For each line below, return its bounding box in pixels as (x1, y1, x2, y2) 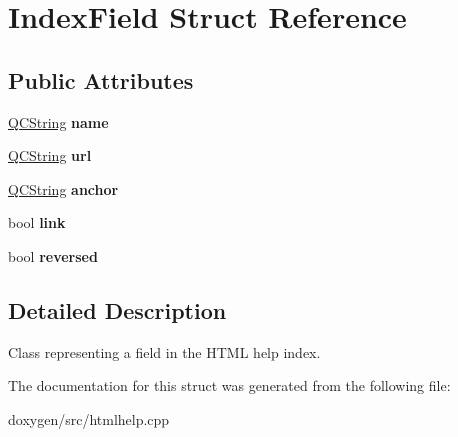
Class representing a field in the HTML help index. (8, 341, 321, 362)
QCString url (8, 145, 92, 166)
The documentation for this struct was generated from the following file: (8, 375, 451, 396)
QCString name (8, 111, 109, 132)
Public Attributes (8, 64, 194, 95)
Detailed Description (8, 294, 227, 325)
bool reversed (8, 245, 98, 266)
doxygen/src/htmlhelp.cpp (8, 408, 170, 429)
